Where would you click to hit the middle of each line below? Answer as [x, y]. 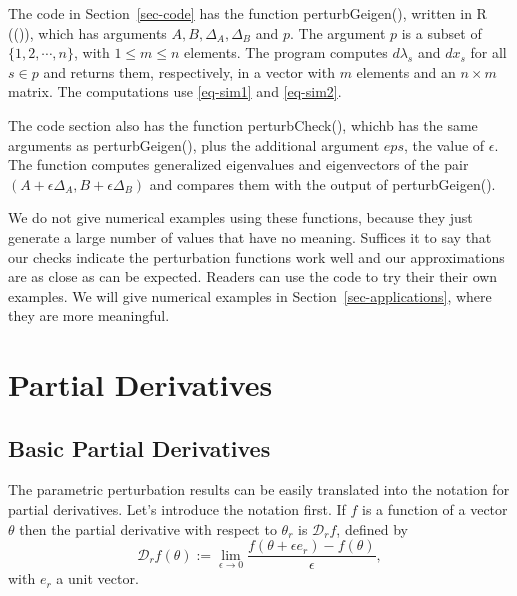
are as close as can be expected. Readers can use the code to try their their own [253, 276]
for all [488, 52]
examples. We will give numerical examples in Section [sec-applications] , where [250, 295]
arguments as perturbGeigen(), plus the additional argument [194, 144]
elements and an [406, 71]
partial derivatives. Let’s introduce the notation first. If [177, 509]
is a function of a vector [434, 509]
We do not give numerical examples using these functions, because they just [240, 217]
